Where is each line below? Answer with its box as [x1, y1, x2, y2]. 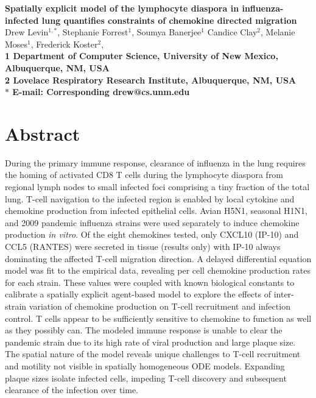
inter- [273, 288, 294, 300]
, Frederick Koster [30, 37, 98, 50]
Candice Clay [207, 26, 258, 38]
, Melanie [261, 26, 295, 38]
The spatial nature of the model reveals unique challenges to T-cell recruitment [5, 347, 301, 360]
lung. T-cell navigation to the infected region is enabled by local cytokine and [5, 192, 295, 205]
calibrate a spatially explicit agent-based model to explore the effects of [5, 288, 271, 300]
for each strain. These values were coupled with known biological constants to [5, 275, 295, 288]
